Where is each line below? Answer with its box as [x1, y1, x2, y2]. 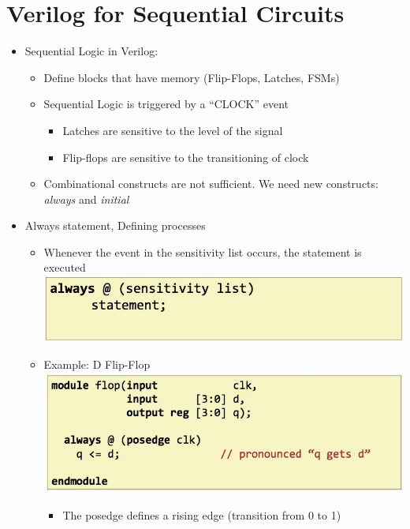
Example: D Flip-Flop [43, 355, 151, 372]
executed [43, 259, 86, 276]
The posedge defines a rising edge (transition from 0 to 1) [62, 507, 341, 523]
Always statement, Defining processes [24, 217, 206, 234]
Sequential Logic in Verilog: [24, 43, 158, 59]
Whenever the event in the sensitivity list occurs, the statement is [43, 243, 362, 260]
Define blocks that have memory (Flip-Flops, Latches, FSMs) [43, 69, 340, 85]
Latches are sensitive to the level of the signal [62, 122, 283, 138]
